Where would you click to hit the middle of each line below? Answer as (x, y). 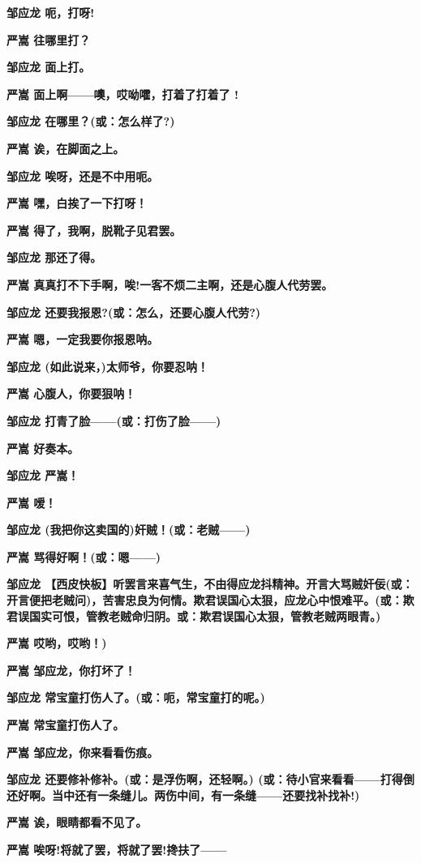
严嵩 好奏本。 (43, 448)
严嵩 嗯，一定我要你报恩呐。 (83, 339)
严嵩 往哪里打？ (49, 39)
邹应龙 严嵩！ (43, 475)
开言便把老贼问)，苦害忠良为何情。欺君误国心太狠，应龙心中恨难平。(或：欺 (210, 600)
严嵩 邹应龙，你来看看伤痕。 (83, 752)
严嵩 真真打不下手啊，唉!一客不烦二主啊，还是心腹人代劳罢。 (170, 284)
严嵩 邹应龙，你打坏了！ (71, 670)
